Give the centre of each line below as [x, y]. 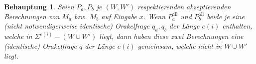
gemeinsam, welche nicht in [180, 46]
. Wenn [154, 16]
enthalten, [237, 26]
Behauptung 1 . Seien [39, 6]
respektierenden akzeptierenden [184, 6]
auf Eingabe [119, 16]
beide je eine [226, 16]
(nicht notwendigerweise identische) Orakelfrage [77, 26]
